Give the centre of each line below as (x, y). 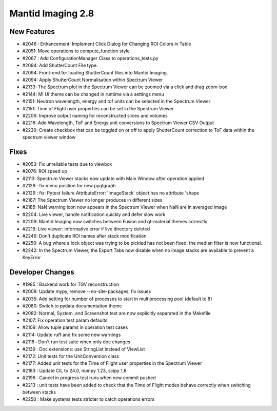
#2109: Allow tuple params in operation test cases (75, 327)
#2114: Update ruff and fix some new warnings (72, 335)
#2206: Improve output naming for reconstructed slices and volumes (95, 115)
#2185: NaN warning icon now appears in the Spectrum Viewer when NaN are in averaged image (125, 207)
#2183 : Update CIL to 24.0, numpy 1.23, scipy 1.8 (74, 370)
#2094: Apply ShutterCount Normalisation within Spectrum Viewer (93, 80)
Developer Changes (42, 272)
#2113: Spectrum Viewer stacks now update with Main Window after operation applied (113, 178)
